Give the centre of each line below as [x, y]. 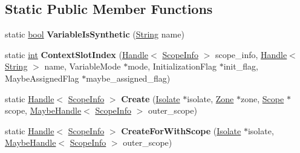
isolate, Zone [210, 98]
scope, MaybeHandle [43, 110]
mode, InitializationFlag [172, 66]
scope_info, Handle [251, 54]
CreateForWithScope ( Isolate [181, 130]
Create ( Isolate [151, 98]
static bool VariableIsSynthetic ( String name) [95, 34]
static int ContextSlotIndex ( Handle [77, 54]
